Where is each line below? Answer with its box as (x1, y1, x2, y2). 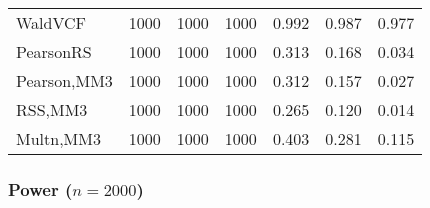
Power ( (8, 176, 73, 201)
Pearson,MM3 (16, 69, 113, 92)
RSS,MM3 (16, 98, 88, 121)
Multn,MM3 (16, 127, 101, 150)
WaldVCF (16, 11, 87, 34)
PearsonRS (16, 40, 92, 63)
